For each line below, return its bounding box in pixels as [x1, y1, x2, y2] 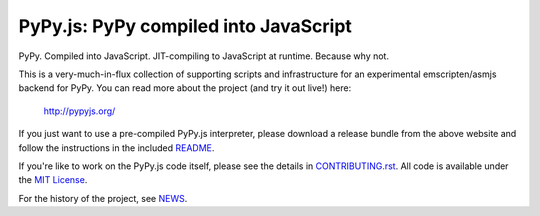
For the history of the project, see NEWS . [18, 192, 188, 204]
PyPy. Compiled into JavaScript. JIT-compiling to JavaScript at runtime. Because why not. [18, 50, 390, 62]
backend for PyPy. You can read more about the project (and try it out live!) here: [18, 82, 352, 94]
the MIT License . [18, 174, 88, 186]
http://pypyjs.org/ [43, 105, 116, 117]
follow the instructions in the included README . [18, 141, 215, 154]
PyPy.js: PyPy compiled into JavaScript [18, 15, 352, 37]
